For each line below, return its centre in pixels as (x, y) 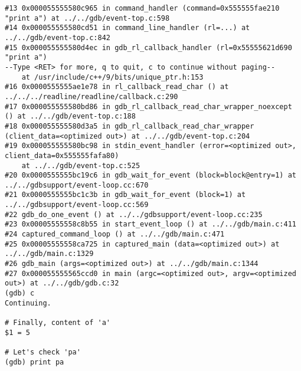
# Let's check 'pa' (43, 352)
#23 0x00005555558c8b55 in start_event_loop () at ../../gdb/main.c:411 (150, 224)
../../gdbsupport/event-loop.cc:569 (77, 205)
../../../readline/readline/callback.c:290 (91, 96)
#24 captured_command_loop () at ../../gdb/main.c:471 (115, 234)
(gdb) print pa (35, 362)
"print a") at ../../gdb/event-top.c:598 (87, 18)
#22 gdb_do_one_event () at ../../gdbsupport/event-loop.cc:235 (134, 214)
